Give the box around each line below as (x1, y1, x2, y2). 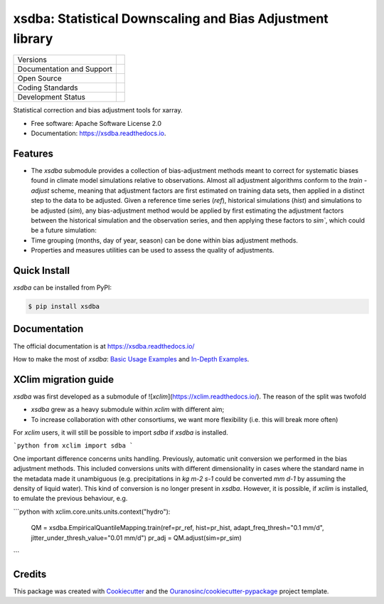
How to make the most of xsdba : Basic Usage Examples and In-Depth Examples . (13, 354, 250, 363)
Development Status (17, 92, 85, 102)
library (13, 31, 53, 46)
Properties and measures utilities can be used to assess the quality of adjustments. (31, 246, 274, 255)
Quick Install (13, 264, 70, 277)
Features (13, 147, 53, 159)
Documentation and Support (17, 64, 113, 74)
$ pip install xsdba (28, 302, 100, 311)
